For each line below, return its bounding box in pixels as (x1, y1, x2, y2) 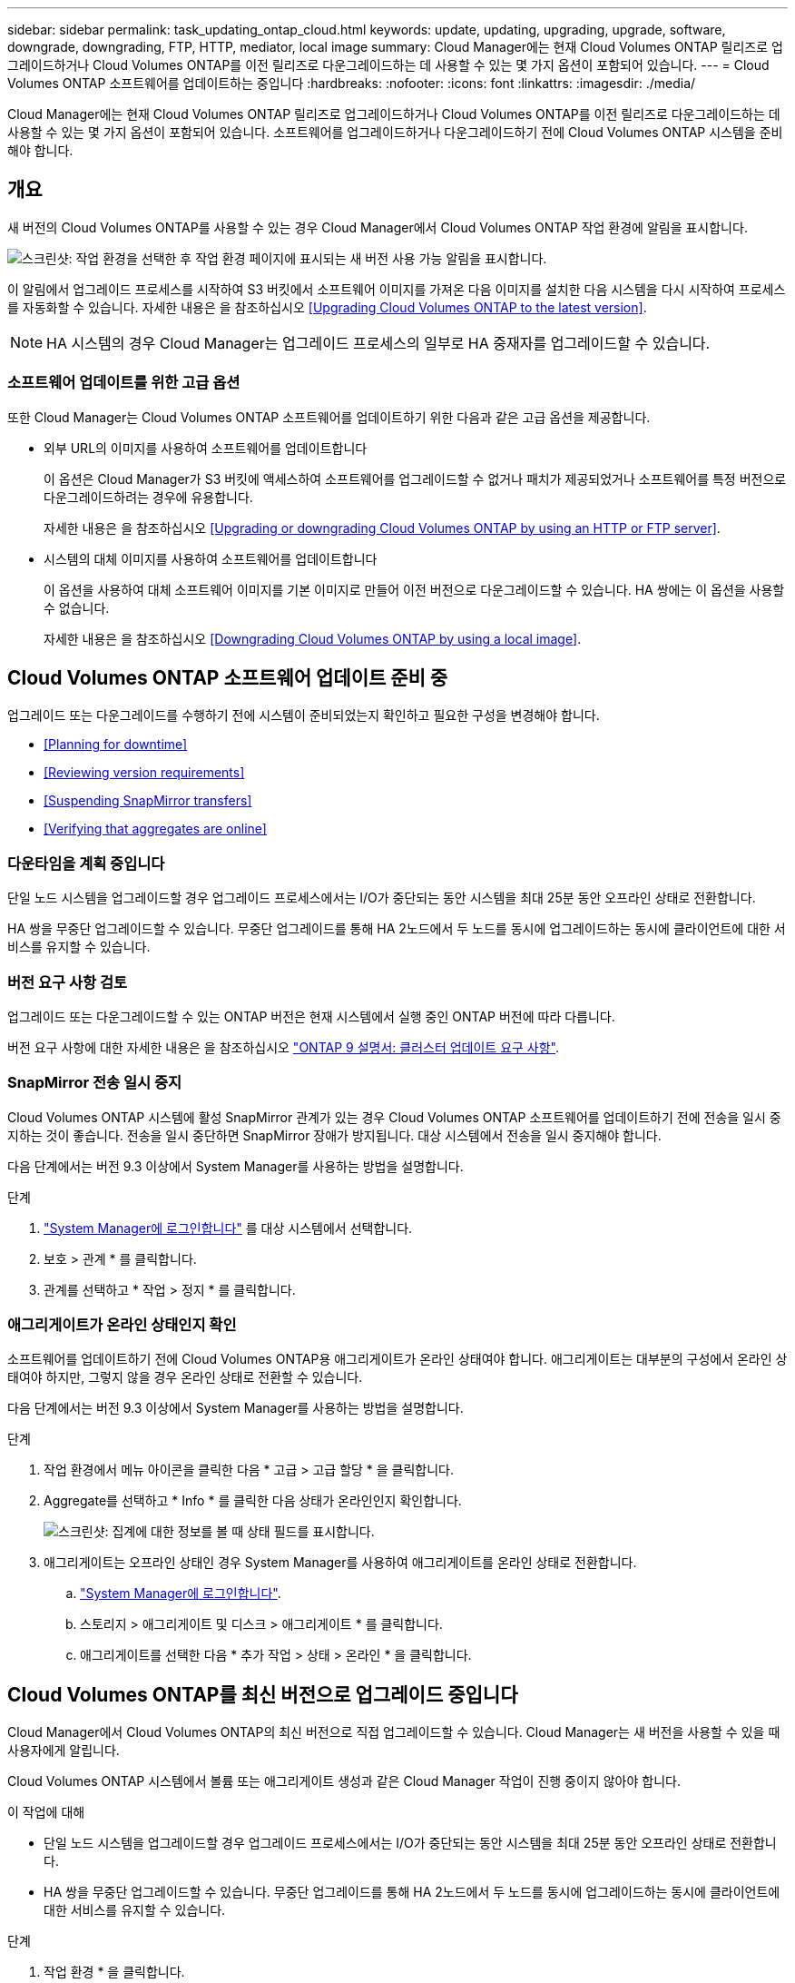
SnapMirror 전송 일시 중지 (7, 1073, 182, 1092)
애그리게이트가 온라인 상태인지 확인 (7, 1316, 237, 1335)
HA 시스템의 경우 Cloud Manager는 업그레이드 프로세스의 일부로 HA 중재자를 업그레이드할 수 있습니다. (46, 333, 711, 352)
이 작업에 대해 (7, 1804, 85, 1820)
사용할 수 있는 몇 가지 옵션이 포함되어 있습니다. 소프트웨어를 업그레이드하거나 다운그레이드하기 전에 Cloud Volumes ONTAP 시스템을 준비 (7, 124, 783, 140)
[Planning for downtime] (44, 736, 188, 753)
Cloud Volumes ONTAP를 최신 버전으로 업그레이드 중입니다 (7, 1682, 518, 1706)
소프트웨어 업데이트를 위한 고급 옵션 (7, 373, 240, 392)
